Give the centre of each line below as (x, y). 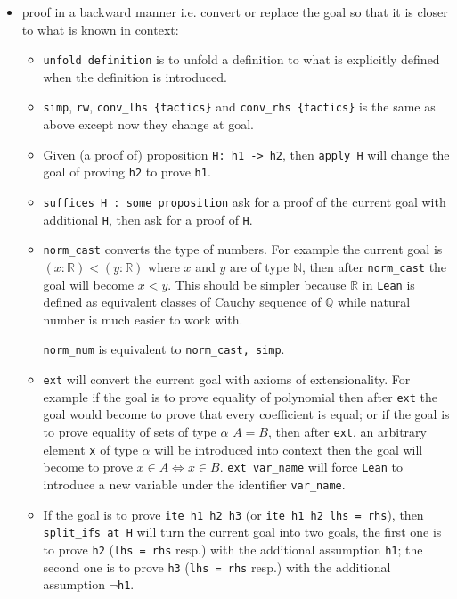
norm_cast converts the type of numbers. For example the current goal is (243, 249)
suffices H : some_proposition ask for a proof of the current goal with (245, 201)
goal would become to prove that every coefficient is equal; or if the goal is (246, 414)
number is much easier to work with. (143, 319)
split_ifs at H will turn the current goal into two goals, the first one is (242, 532)
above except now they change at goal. (149, 124)
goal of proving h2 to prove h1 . (127, 172)
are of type (260, 266)
